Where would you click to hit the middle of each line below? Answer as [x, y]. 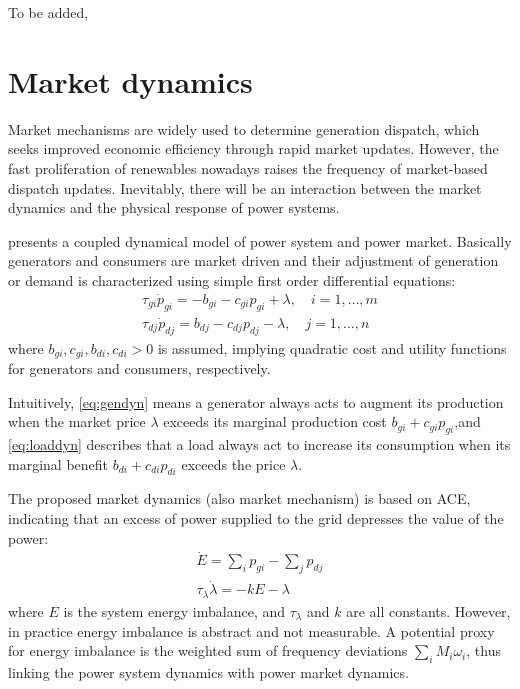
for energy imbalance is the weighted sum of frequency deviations [208, 650]
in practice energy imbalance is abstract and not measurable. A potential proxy [251, 630]
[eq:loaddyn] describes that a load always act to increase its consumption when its [259, 444]
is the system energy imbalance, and [174, 610]
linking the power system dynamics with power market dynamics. [208, 671]
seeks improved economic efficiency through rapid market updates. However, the [253, 148]
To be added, [48, 12]
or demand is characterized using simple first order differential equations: [232, 279]
